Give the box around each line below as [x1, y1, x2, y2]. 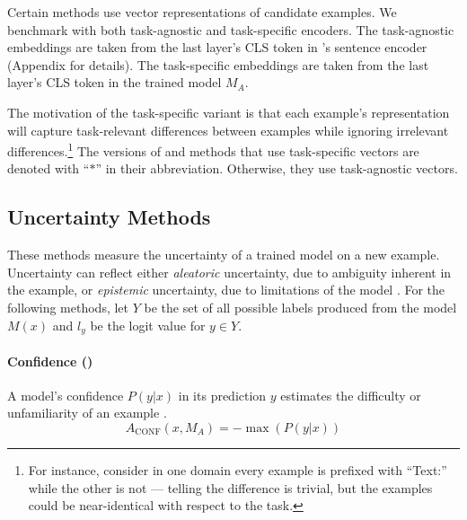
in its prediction [178, 385, 267, 404]
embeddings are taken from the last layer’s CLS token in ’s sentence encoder [7, 38, 427, 57]
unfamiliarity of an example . [7, 403, 167, 422]
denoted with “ [7, 159, 90, 178]
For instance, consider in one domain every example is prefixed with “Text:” [28, 461, 447, 480]
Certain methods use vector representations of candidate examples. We [7, 3, 397, 21]
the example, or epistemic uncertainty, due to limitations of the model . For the [7, 280, 445, 299]
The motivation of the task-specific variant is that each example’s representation [7, 102, 450, 121]
